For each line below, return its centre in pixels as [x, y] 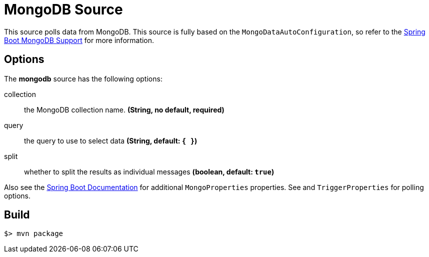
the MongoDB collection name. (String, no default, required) [124, 109]
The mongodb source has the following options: [83, 78]
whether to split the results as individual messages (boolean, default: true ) [149, 171]
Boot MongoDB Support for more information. [79, 40]
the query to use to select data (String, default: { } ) [111, 140]
